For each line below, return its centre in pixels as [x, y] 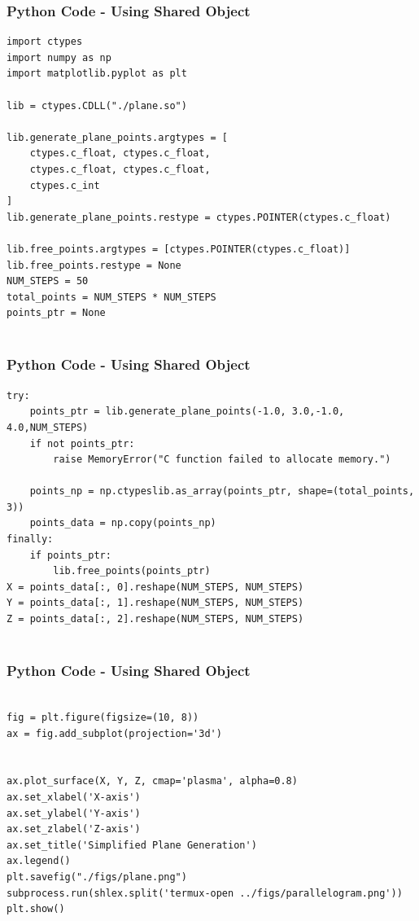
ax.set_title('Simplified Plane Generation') [132, 845]
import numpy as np [59, 57]
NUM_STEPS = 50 [48, 281]
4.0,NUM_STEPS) [48, 427]
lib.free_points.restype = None [94, 265]
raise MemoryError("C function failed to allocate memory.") [222, 460]
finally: [30, 539]
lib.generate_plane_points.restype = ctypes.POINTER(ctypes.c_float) [199, 217]
